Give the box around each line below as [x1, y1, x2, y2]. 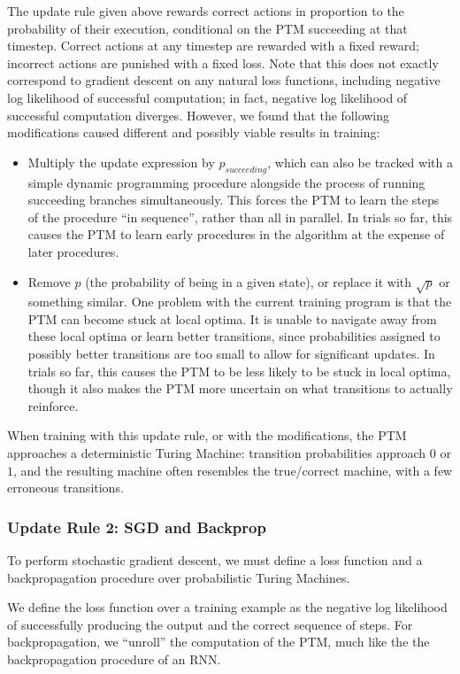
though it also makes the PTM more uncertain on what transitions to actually [27, 379, 453, 398]
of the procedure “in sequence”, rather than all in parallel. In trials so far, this [27, 207, 453, 226]
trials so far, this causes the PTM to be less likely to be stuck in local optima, [27, 361, 451, 380]
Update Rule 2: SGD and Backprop [7, 515, 266, 538]
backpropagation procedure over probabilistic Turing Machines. [7, 568, 350, 586]
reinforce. [27, 396, 79, 414]
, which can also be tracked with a [267, 152, 453, 171]
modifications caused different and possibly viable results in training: [7, 123, 380, 142]
